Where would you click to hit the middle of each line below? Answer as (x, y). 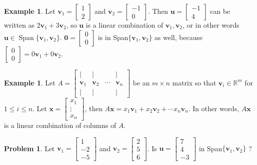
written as (19, 25)
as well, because (179, 37)
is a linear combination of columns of (60, 125)
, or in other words (211, 25)
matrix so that (194, 82)
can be (220, 11)
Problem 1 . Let (30, 148)
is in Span (113, 37)
